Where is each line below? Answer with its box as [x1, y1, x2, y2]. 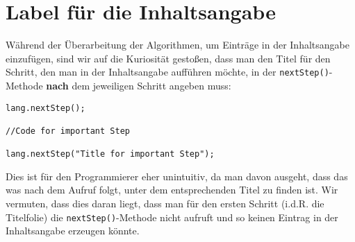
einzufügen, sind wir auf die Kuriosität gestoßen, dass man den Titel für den [6, 51, 331, 65]
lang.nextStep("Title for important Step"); [6, 149, 215, 159]
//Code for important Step [6, 126, 130, 136]
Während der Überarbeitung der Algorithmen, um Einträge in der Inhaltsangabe [6, 37, 349, 52]
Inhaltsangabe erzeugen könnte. [6, 223, 140, 238]
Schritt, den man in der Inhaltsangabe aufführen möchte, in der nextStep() [6, 64, 329, 79]
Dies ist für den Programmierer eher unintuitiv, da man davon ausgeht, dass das [6, 168, 348, 183]
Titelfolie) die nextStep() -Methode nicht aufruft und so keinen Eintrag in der [6, 209, 338, 224]
